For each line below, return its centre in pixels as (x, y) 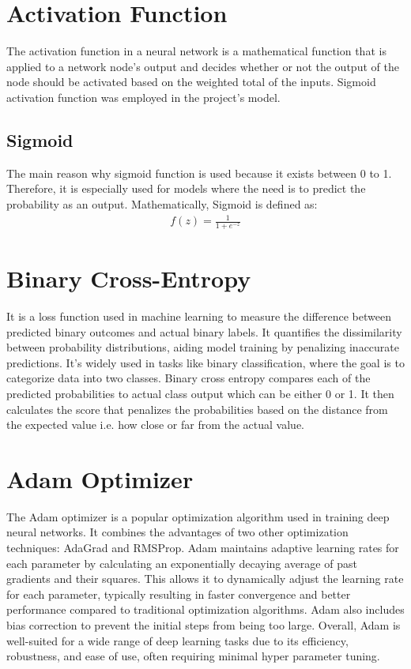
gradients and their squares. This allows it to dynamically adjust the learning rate (205, 579)
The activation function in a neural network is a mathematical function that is (196, 51)
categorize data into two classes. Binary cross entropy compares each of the (189, 378)
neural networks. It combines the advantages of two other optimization (177, 532)
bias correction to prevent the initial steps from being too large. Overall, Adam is (204, 625)
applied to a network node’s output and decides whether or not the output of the (203, 66)
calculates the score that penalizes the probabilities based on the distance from (197, 409)
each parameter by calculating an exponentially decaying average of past (182, 563)
